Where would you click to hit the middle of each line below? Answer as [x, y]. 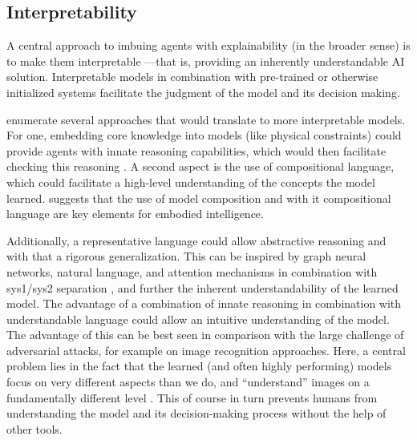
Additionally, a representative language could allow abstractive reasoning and [196, 240]
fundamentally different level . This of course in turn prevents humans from [192, 397]
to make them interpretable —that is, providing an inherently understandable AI [206, 61]
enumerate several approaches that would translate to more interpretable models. [206, 119]
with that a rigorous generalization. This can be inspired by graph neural [186, 256]
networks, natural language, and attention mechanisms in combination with [192, 271]
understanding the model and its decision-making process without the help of [196, 413]
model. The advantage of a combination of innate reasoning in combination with [204, 303]
